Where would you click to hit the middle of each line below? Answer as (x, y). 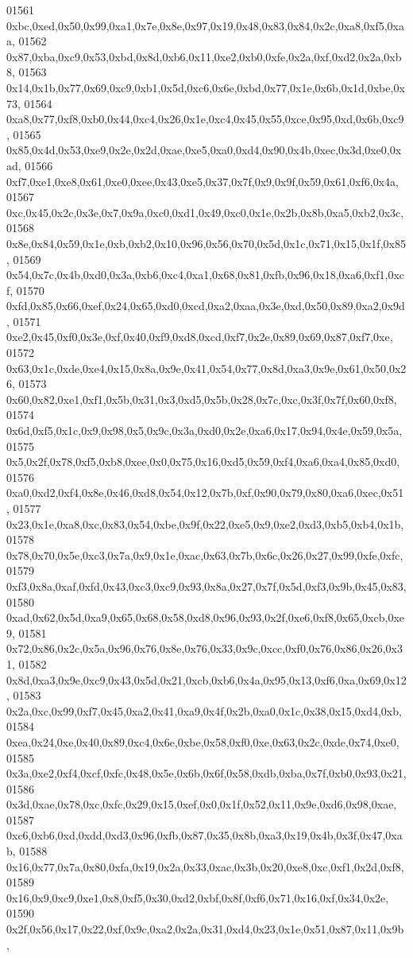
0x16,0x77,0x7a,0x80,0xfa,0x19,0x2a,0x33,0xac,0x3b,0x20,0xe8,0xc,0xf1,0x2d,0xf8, (205, 866)
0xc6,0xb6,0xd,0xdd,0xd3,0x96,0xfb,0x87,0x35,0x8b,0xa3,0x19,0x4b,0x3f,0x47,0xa (205, 835)
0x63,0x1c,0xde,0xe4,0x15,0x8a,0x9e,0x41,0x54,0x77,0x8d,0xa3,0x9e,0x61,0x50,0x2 (206, 368)
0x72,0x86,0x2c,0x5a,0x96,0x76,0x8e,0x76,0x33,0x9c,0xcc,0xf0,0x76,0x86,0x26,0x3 (205, 648)
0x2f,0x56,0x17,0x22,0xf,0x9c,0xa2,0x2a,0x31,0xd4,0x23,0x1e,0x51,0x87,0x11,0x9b (205, 929)
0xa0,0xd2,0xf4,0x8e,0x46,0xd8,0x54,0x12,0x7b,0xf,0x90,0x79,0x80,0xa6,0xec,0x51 (205, 493)
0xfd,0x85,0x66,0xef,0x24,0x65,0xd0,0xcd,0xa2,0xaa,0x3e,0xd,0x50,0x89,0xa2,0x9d (206, 306)
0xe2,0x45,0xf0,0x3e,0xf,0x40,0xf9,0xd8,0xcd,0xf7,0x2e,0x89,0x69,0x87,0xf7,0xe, (200, 337)
